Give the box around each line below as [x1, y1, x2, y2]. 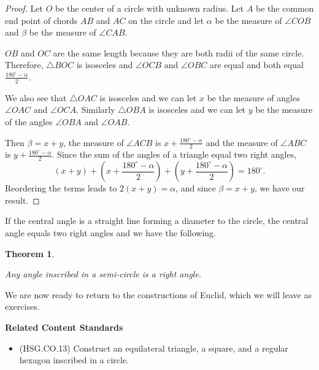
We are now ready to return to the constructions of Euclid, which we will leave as [5, 288, 312, 301]
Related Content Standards [5, 320, 123, 333]
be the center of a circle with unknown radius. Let [55, 2, 244, 14]
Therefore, [5, 58, 44, 71]
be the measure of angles [207, 91, 300, 104]
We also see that [5, 91, 67, 104]
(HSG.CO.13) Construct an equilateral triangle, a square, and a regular [19, 341, 288, 354]
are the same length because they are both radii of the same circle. [53, 46, 304, 59]
